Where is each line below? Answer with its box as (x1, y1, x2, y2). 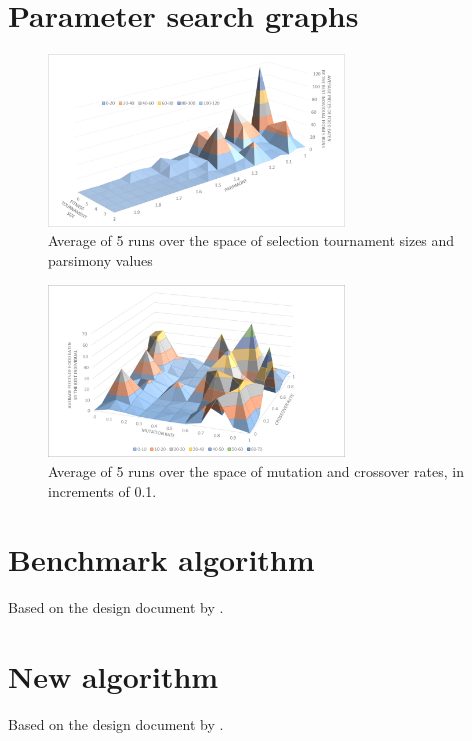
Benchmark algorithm (8, 539, 315, 580)
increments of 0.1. (48, 480, 157, 501)
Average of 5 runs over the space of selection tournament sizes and (48, 230, 455, 251)
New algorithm (8, 656, 219, 697)
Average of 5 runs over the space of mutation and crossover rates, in (48, 460, 464, 481)
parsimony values (48, 250, 153, 271)
